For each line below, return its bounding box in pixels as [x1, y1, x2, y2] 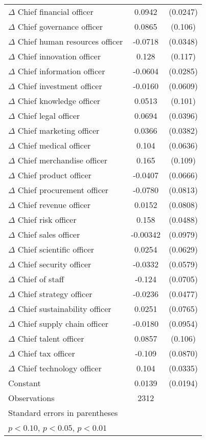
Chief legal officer [17, 110, 80, 121]
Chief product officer [17, 169, 91, 181]
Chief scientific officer [17, 243, 95, 255]
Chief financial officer [17, 6, 94, 17]
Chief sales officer [17, 228, 80, 240]
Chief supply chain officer [17, 318, 109, 329]
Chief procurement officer [17, 184, 109, 196]
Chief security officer [17, 258, 91, 270]
